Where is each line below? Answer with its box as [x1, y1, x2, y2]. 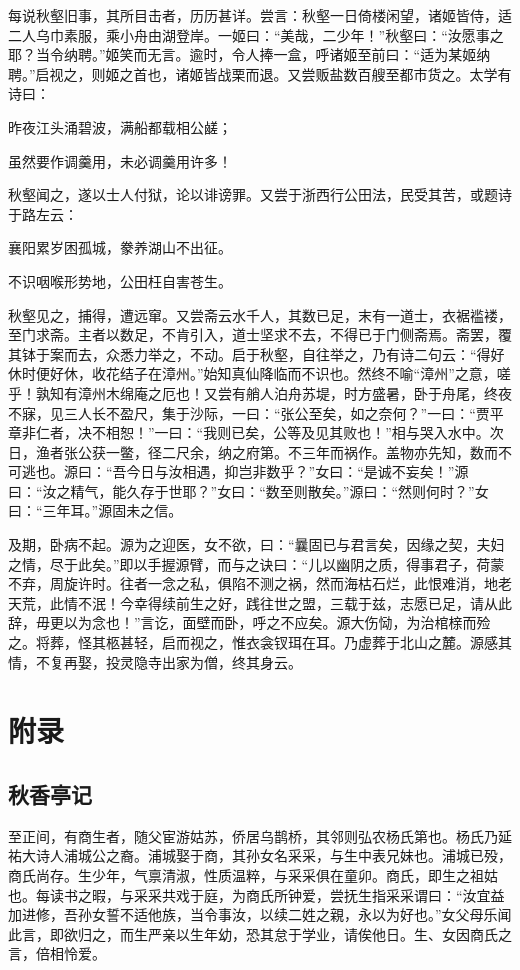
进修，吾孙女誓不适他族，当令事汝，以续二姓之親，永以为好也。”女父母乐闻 [21, 904, 512, 925]
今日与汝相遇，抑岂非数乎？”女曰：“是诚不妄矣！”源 [126, 461, 469, 482]
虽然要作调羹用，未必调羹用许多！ [8, 150, 232, 171]
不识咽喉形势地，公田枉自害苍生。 [8, 270, 232, 291]
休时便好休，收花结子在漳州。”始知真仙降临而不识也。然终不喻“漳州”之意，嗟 [8, 363, 511, 384]
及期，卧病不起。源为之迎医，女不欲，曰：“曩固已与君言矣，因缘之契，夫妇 [8, 534, 505, 555]
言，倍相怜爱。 [8, 943, 106, 964]
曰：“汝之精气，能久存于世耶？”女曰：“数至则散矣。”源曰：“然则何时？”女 [8, 480, 489, 501]
